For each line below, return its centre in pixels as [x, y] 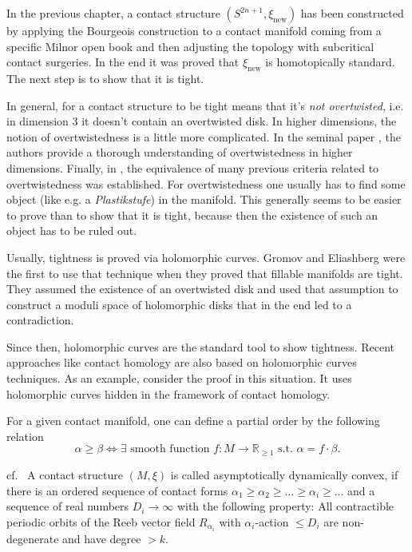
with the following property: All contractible [285, 506]
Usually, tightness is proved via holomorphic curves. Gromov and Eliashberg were [206, 257]
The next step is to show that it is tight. [105, 78]
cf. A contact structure [65, 474]
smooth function [170, 449]
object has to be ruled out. [72, 230]
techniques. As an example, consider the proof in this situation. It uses [179, 378]
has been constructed [352, 13]
